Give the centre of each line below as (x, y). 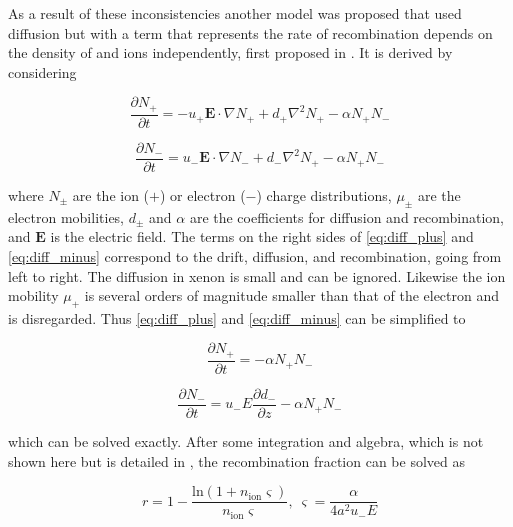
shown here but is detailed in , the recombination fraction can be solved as (236, 460)
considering (42, 71)
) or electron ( (202, 194)
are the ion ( (111, 194)
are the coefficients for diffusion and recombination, (346, 216)
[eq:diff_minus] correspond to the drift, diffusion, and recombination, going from (255, 255)
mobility (33, 295)
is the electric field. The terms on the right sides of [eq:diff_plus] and (262, 236)
